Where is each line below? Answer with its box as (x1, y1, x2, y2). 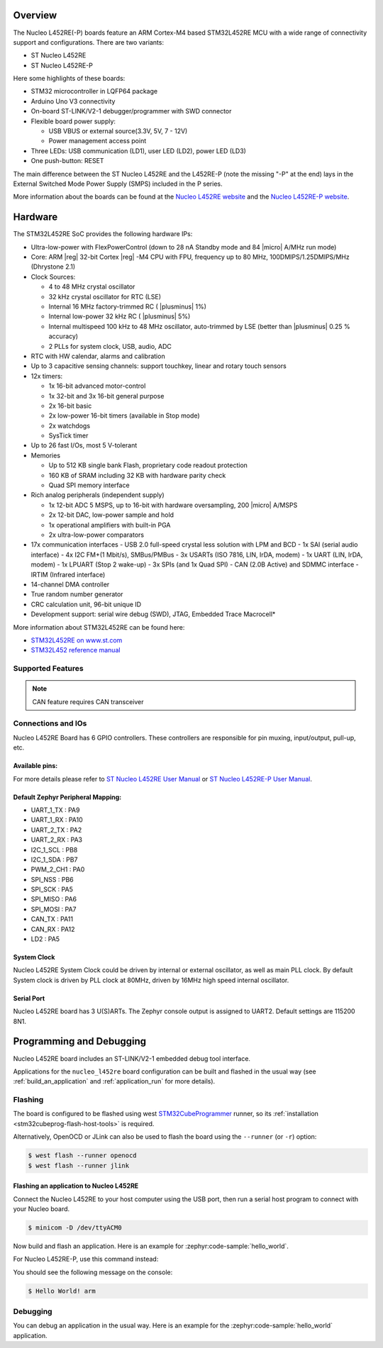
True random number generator (30, 590, 123, 598)
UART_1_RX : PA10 (30, 815, 83, 824)
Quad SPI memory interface (48, 481, 131, 489)
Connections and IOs (13, 718, 87, 728)
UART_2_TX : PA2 (30, 825, 82, 834)
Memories (30, 451, 60, 459)
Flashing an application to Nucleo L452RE (13, 1181, 139, 1191)
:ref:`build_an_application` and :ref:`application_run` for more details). (13, 1077, 216, 1086)
